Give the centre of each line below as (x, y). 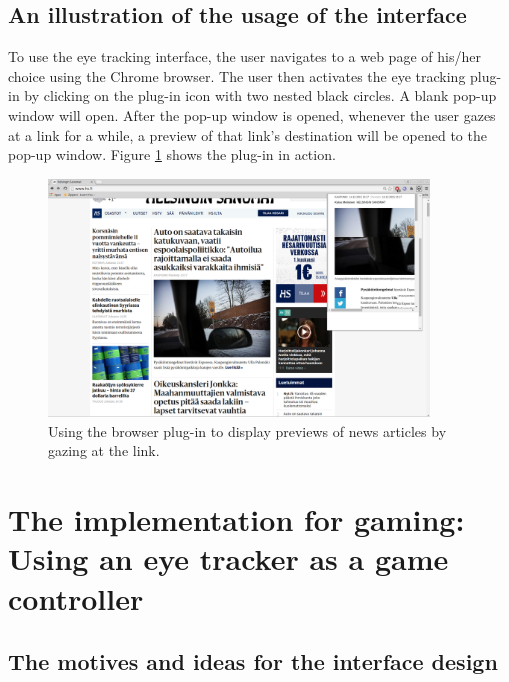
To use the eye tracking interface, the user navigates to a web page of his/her (244, 56)
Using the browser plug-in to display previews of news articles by (247, 430)
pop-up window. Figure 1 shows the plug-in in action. (172, 154)
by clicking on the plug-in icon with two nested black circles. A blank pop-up (260, 95)
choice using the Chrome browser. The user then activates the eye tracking (237, 75)
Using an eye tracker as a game (228, 558)
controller (76, 597)
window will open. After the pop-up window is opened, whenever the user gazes (252, 114)
